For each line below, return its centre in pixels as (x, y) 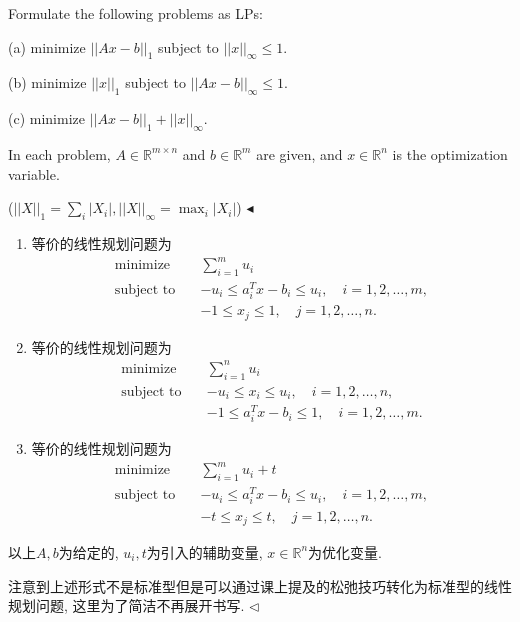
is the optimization (450, 153)
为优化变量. (345, 551)
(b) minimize (47, 82)
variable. (34, 173)
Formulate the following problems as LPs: (135, 13)
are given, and (299, 153)
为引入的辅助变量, (204, 551)
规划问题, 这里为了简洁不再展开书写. (126, 605)
